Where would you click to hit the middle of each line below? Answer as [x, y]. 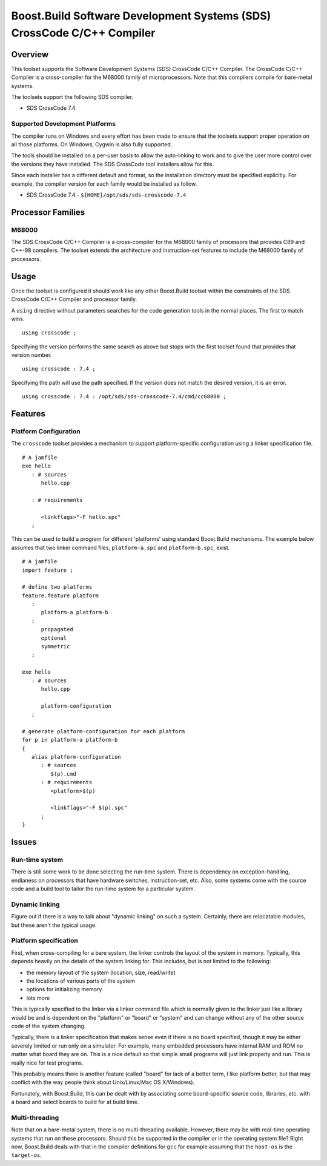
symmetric [55, 647]
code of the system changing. [48, 1026]
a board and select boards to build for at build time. [75, 1102]
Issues [24, 842]
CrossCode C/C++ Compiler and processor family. [74, 299]
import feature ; [48, 570]
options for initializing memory [64, 989]
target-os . [26, 1155]
